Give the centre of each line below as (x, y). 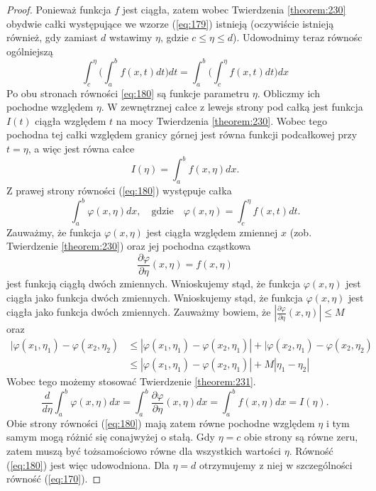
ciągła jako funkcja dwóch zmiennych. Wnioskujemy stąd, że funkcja (155, 297)
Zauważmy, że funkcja (54, 232)
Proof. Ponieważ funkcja (59, 9)
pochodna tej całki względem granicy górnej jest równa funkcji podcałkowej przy (182, 134)
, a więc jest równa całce (81, 149)
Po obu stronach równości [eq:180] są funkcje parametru (128, 93)
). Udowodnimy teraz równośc (297, 37)
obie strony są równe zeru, (301, 437)
